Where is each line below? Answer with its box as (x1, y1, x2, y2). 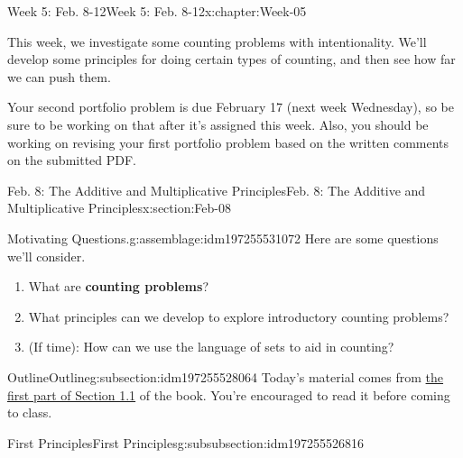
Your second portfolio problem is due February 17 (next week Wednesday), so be (7, 97, 454, 116)
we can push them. (7, 67, 111, 86)
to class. (7, 403, 52, 422)
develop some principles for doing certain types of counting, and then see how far (7, 50, 456, 69)
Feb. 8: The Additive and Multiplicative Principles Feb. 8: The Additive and (7, 180, 426, 199)
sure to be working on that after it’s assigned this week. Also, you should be (7, 114, 429, 133)
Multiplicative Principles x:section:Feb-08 (7, 198, 231, 217)
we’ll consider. (7, 246, 86, 265)
